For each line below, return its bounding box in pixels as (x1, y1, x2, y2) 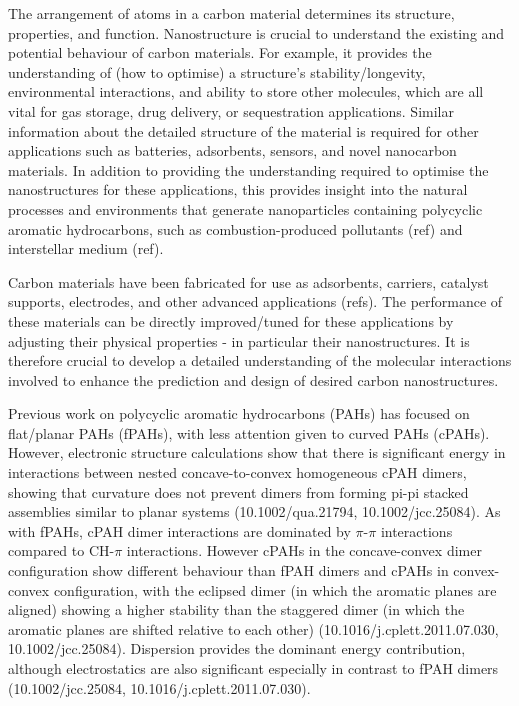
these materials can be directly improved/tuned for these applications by (8, 310, 454, 331)
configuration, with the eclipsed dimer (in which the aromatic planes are (53, 579, 497, 600)
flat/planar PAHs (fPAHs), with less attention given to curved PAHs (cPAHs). (8, 422, 490, 443)
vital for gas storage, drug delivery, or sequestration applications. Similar (8, 100, 454, 121)
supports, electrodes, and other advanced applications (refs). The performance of (8, 291, 503, 312)
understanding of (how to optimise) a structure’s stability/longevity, (8, 61, 426, 82)
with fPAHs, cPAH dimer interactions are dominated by (8, 520, 351, 541)
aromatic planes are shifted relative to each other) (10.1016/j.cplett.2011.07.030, (8, 618, 499, 639)
